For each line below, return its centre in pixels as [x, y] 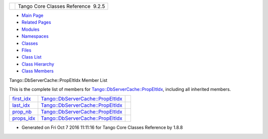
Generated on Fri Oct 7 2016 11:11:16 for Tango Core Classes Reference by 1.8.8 [102, 128]
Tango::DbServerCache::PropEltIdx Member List [58, 80]
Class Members [38, 71]
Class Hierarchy [38, 64]
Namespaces [35, 36]
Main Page [33, 15]
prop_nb [22, 112]
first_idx [22, 99]
